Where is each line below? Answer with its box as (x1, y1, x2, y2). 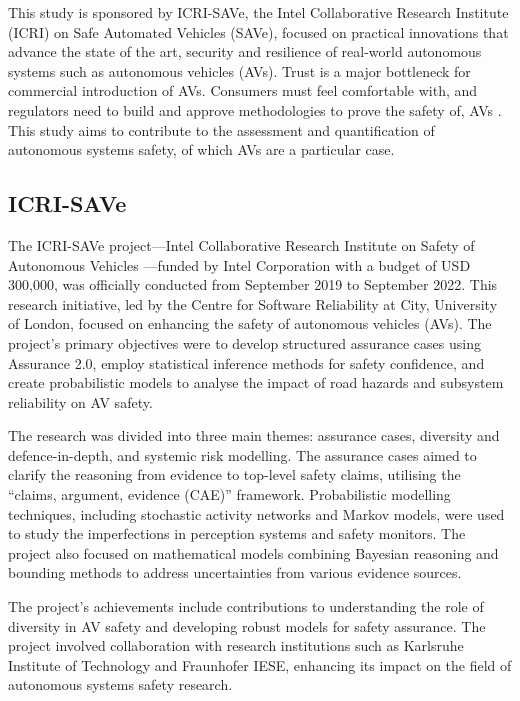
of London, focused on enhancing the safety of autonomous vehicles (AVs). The (8, 313, 492, 334)
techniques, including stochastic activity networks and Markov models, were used (8, 503, 505, 524)
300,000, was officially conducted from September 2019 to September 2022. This (8, 274, 498, 295)
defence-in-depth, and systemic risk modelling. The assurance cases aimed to (8, 444, 477, 465)
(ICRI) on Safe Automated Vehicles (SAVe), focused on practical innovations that (8, 21, 509, 42)
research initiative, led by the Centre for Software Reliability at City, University (8, 293, 498, 314)
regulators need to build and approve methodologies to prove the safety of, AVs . (8, 99, 502, 120)
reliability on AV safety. (8, 391, 153, 412)
